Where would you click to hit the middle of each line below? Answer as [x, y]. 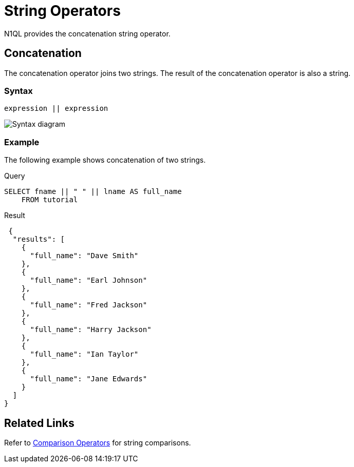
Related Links [39, 423]
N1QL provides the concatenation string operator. [87, 33]
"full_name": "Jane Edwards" [89, 379]
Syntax [18, 91]
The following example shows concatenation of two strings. [105, 160]
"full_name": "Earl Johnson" [89, 280]
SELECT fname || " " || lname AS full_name [93, 192]
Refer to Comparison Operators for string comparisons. [98, 442]
